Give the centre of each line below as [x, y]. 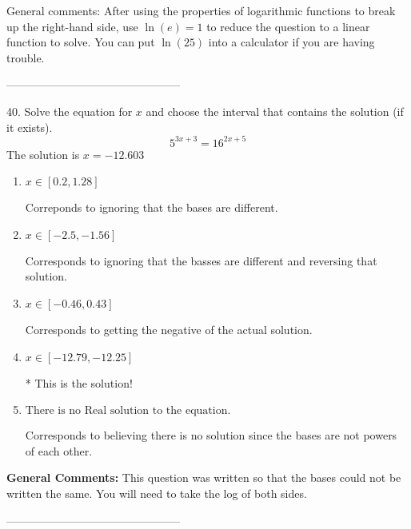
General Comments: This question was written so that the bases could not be [204, 477]
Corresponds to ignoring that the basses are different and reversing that [201, 260]
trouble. [26, 57]
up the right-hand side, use [72, 26]
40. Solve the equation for [70, 111]
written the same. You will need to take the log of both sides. [157, 493]
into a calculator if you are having [291, 42]
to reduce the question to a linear [288, 26]
